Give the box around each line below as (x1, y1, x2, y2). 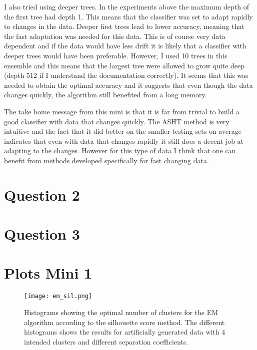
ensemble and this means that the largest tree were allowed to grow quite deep (4, 60, 245, 70)
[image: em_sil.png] (24, 293, 92, 300)
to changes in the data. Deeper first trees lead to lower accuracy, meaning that (4, 21, 244, 31)
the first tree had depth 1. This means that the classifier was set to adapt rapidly (4, 11, 253, 21)
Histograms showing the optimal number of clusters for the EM (24, 307, 218, 318)
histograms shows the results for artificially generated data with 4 (24, 327, 225, 337)
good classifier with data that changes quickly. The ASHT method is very (4, 116, 229, 126)
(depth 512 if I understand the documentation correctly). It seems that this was (4, 70, 248, 80)
